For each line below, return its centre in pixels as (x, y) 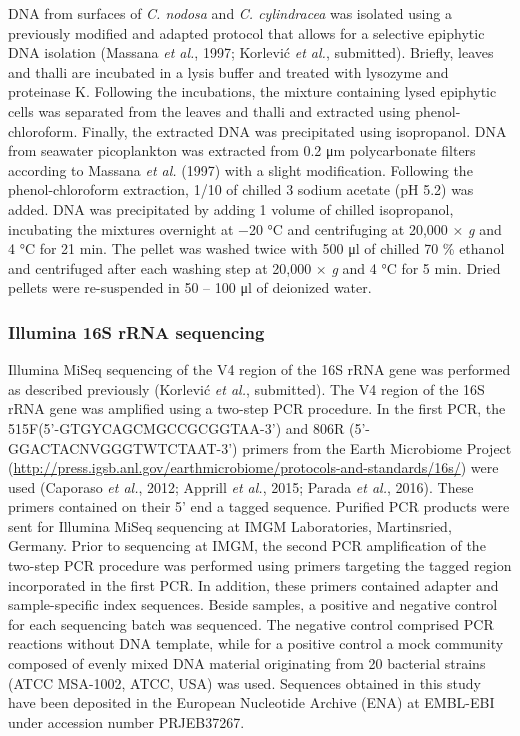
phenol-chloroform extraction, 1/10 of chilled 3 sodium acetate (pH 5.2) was (241, 189)
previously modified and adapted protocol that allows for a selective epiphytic (246, 32)
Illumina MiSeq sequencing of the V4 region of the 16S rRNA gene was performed (259, 369)
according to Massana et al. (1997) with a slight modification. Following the (240, 169)
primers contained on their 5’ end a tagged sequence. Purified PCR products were (259, 506)
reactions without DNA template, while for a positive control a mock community (256, 643)
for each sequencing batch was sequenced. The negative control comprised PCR (251, 623)
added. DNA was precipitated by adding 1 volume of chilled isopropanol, (231, 208)
